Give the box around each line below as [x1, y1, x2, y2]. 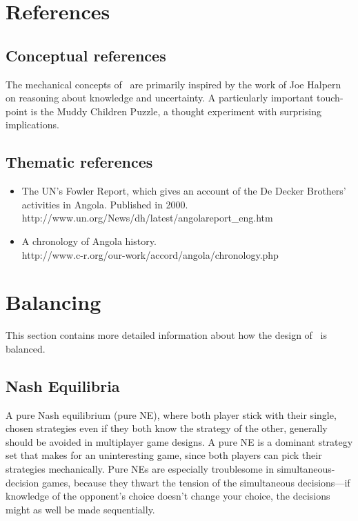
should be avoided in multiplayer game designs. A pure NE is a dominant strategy [6, 434, 353, 449]
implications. [6, 117, 59, 132]
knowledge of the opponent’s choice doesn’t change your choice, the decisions [6, 489, 330, 503]
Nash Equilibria [6, 375, 120, 396]
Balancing [6, 288, 101, 316]
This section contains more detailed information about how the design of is [6, 328, 327, 342]
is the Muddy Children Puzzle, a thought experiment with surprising [30, 104, 321, 118]
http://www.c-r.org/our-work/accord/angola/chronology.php [21, 247, 279, 262]
